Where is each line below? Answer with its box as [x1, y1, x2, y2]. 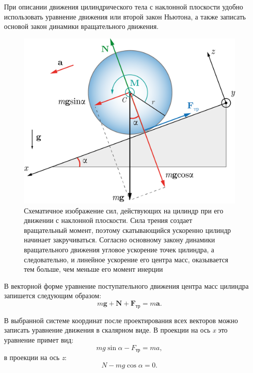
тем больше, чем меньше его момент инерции [24, 264, 163, 274]
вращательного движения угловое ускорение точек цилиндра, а [24, 244, 215, 254]
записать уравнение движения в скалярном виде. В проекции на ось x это [4, 325, 228, 335]
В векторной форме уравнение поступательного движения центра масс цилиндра [4, 280, 249, 291]
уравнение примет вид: [4, 334, 74, 345]
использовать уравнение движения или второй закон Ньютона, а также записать [4, 11, 246, 21]
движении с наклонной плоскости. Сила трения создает [24, 215, 192, 225]
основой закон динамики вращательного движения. [4, 21, 159, 31]
